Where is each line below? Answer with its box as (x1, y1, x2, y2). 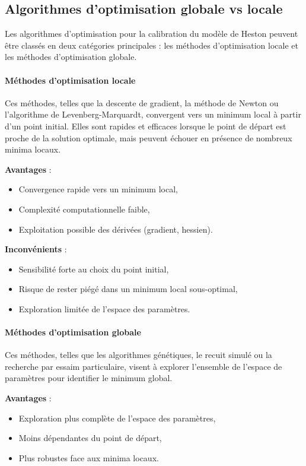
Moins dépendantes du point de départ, (18, 432, 162, 444)
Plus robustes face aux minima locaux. (18, 451, 159, 464)
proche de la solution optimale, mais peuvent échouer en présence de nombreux (5, 131, 292, 144)
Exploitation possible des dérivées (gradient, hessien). (18, 223, 213, 235)
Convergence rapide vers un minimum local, (18, 183, 178, 195)
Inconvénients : (5, 243, 67, 255)
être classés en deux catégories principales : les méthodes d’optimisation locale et (5, 39, 298, 51)
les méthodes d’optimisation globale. (5, 50, 137, 63)
